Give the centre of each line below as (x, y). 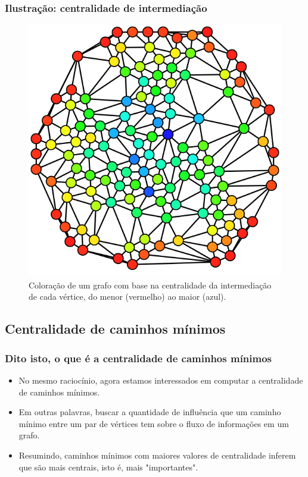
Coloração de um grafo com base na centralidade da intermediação (150, 285)
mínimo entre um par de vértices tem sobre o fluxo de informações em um (154, 423)
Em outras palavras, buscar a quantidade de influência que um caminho (150, 412)
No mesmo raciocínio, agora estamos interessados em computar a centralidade (161, 380)
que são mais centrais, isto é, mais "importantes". (108, 467)
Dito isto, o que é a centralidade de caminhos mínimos (139, 358)
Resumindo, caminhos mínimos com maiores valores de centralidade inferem (157, 455)
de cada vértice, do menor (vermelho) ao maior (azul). (127, 296)
